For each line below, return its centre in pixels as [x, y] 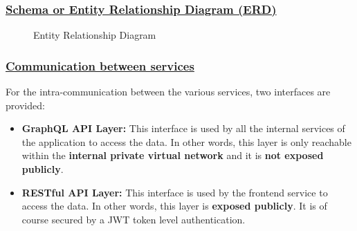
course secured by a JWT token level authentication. [134, 219]
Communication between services [100, 65]
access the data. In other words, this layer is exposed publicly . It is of [174, 206]
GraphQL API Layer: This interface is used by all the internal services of [183, 128]
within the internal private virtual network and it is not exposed [173, 155]
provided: [25, 105]
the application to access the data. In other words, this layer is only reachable [186, 141]
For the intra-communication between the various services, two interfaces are [168, 92]
